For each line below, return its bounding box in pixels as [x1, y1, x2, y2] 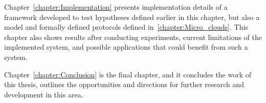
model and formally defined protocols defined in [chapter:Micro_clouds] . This [4, 22, 248, 32]
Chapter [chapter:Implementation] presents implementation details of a [4, 2, 228, 12]
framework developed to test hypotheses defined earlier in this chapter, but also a [4, 11, 260, 22]
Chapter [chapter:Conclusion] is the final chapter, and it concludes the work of [4, 69, 252, 79]
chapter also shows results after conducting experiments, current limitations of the [4, 31, 262, 42]
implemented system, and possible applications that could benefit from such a [4, 42, 248, 52]
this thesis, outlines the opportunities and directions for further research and [4, 79, 245, 90]
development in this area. [4, 89, 83, 99]
